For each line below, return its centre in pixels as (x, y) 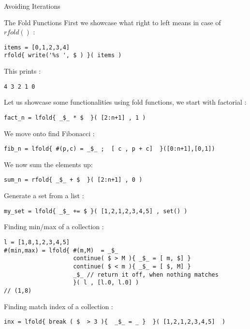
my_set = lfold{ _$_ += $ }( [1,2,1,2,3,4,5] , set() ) (96, 211)
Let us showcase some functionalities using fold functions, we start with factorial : (125, 102)
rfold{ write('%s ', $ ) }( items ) (63, 55)
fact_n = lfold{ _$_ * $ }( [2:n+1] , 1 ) (75, 117)
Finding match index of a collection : (59, 306)
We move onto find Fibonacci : (49, 133)
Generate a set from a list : (44, 196)
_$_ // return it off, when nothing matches (146, 274)
